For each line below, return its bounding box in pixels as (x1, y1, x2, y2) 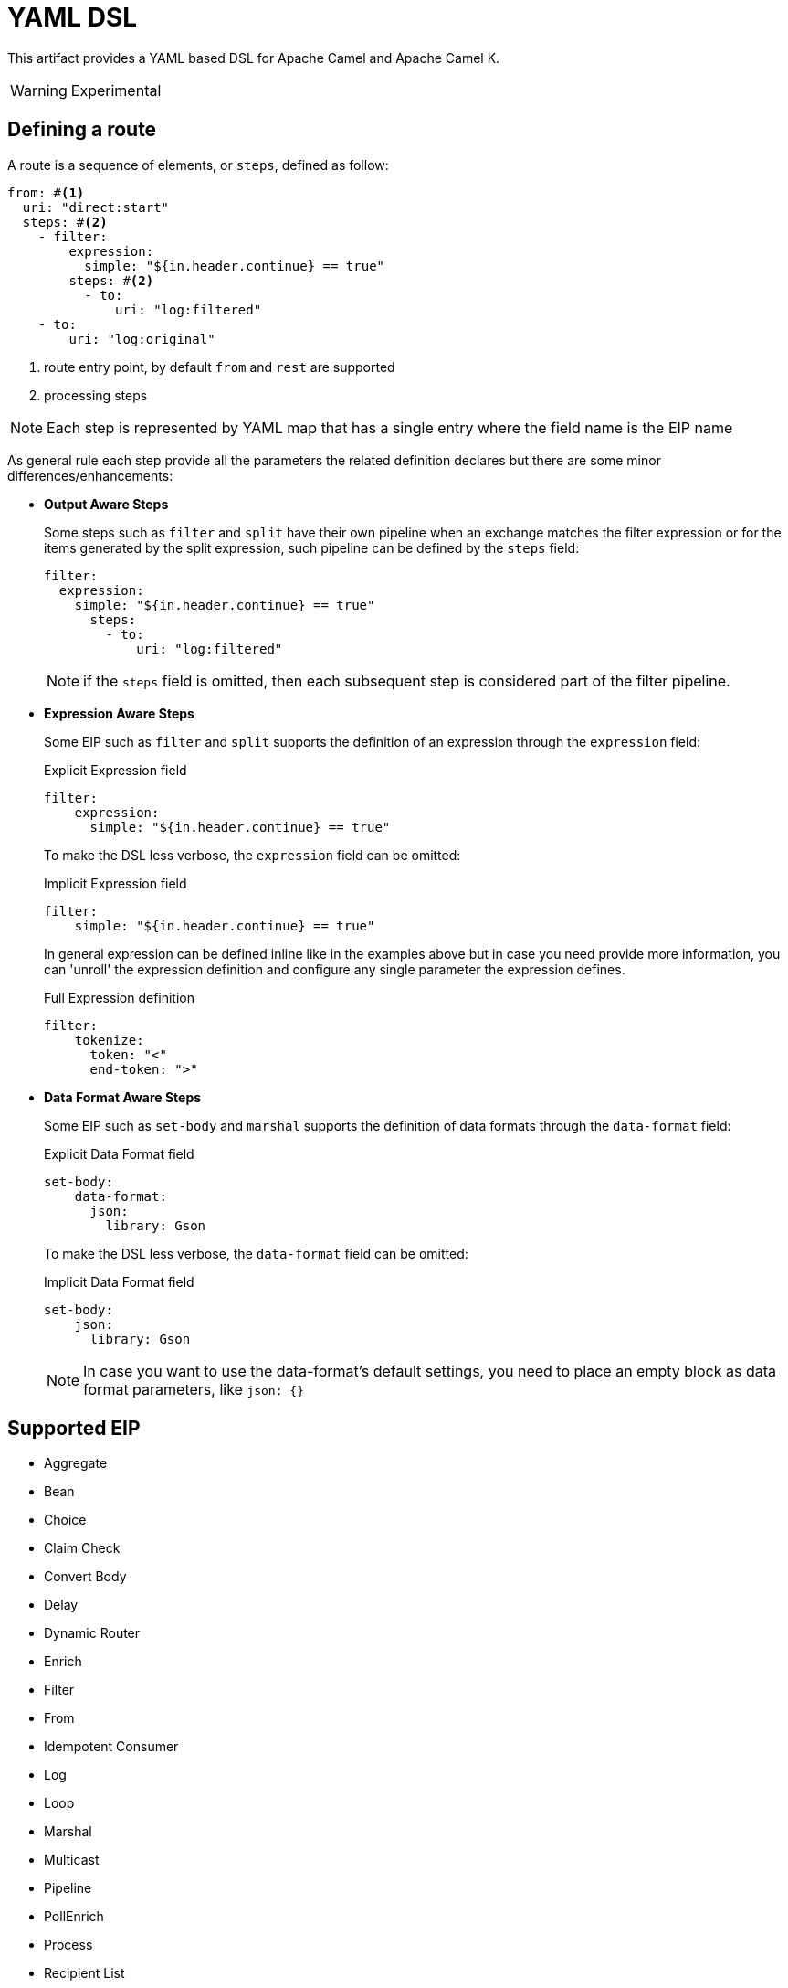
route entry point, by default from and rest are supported (44, 358, 395, 375)
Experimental (70, 80, 162, 100)
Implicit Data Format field (44, 1273, 194, 1290)
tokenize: (74, 1032, 144, 1047)
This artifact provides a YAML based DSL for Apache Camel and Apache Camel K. (7, 49, 500, 66)
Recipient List (44, 1965, 125, 1982)
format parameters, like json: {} (83, 1379, 305, 1398)
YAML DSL (7, 2, 138, 33)
